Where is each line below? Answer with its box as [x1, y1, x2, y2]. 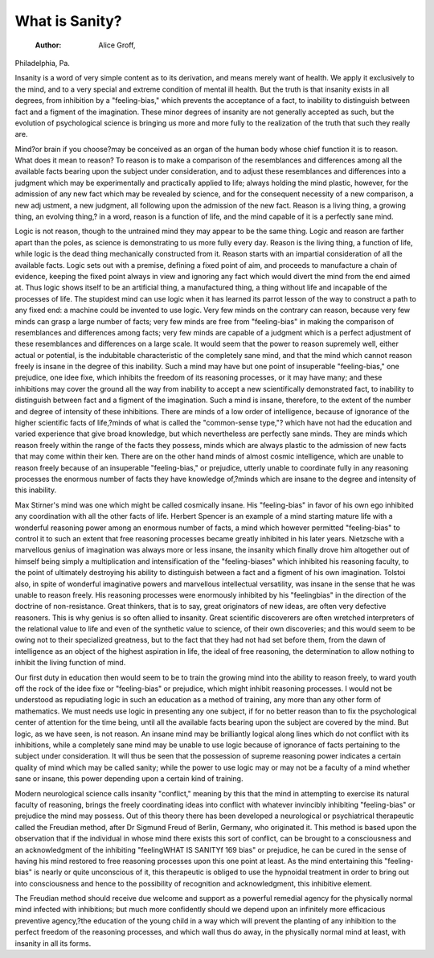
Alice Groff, [98, 40, 136, 50]
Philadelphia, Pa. [14, 58, 70, 68]
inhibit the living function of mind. [14, 658, 126, 668]
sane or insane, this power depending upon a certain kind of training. [14, 774, 244, 783]
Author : [35, 40, 62, 50]
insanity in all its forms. [14, 938, 92, 948]
